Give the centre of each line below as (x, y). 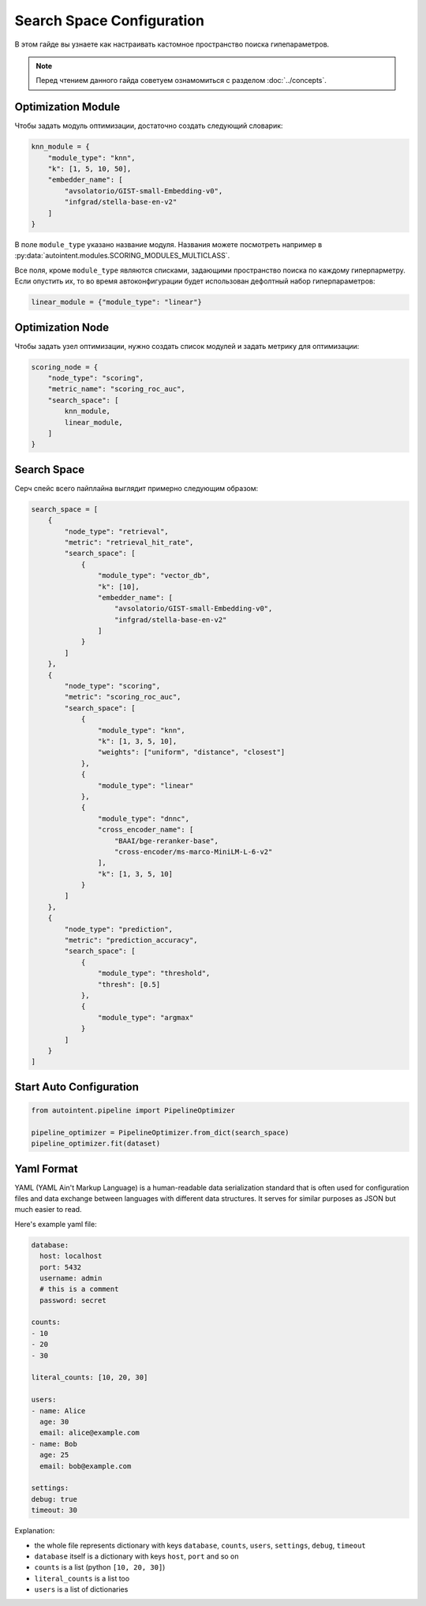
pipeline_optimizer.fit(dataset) (96, 1144)
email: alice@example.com (90, 1433)
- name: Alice (58, 1411)
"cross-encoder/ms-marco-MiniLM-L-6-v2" (194, 852)
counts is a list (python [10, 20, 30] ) (100, 1567)
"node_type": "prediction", (119, 929)
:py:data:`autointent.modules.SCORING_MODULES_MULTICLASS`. (122, 256)
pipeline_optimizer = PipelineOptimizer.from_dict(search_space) (160, 1132)
